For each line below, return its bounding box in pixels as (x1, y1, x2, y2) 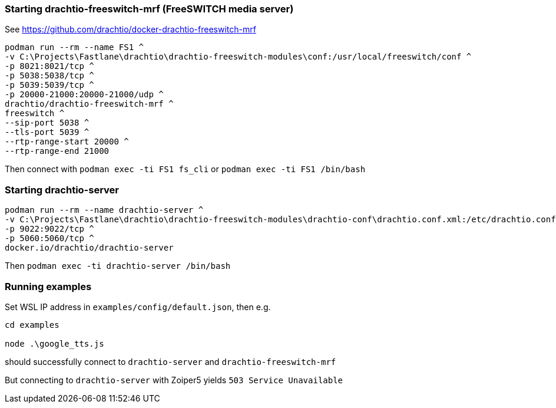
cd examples (5, 320, 59, 330)
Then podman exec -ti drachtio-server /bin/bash (5, 261, 231, 271)
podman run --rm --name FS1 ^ (5, 42, 144, 52)
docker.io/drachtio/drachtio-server (5, 243, 174, 253)
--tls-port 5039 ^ (5, 127, 90, 137)
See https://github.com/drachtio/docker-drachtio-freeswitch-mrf (5, 24, 256, 35)
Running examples (5, 280, 92, 292)
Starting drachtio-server (5, 183, 119, 196)
